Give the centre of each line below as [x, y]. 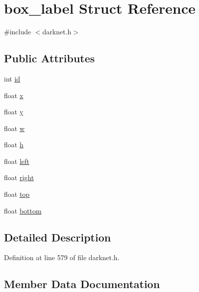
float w [14, 128]
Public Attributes [50, 58]
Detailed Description [58, 237]
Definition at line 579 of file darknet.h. [62, 257]
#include [18, 32]
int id [12, 78]
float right [19, 177]
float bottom [23, 210]
